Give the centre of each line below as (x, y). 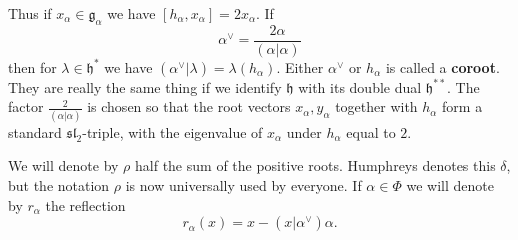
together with (376, 106)
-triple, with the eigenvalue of (172, 131)
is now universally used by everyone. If (243, 184)
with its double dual (360, 86)
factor (26, 106)
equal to (371, 131)
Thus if (30, 13)
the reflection (85, 204)
